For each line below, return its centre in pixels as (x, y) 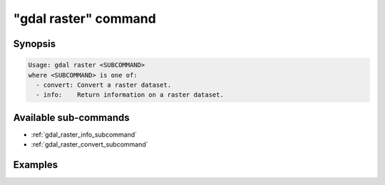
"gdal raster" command (84, 18)
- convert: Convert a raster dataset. (103, 85)
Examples (36, 165)
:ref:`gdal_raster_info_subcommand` (84, 134)
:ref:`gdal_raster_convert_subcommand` (90, 144)
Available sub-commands (71, 117)
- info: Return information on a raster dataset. (130, 95)
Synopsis (35, 44)
